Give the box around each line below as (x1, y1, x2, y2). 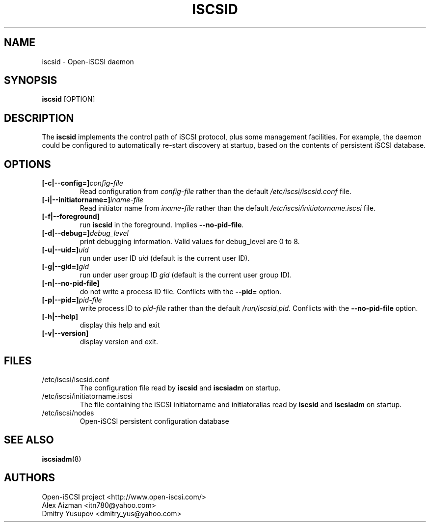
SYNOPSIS (4, 74, 57, 87)
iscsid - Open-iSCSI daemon (42, 57, 134, 66)
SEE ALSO (4, 434, 54, 446)
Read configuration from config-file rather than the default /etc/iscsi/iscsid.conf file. (80, 187, 351, 196)
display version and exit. (80, 337, 159, 346)
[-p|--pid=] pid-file (42, 296, 102, 305)
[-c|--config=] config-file (42, 179, 123, 188)
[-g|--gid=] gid (42, 262, 89, 271)
